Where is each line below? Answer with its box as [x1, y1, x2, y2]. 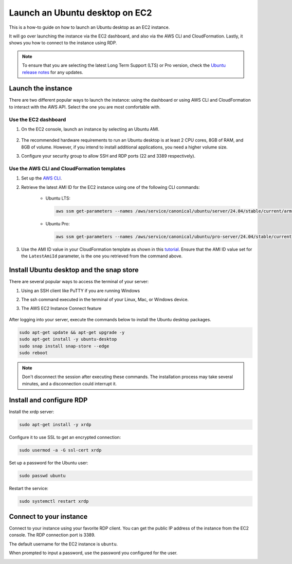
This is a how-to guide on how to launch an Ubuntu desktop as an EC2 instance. [9, 24, 170, 30]
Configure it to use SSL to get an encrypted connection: [9, 434, 121, 440]
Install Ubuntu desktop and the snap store [9, 266, 139, 274]
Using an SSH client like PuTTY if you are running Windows [21, 288, 140, 293]
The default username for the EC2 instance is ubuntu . [9, 541, 118, 547]
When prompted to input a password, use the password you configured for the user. [9, 550, 178, 556]
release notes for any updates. [22, 69, 84, 75]
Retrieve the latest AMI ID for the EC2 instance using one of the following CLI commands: [21, 184, 200, 190]
